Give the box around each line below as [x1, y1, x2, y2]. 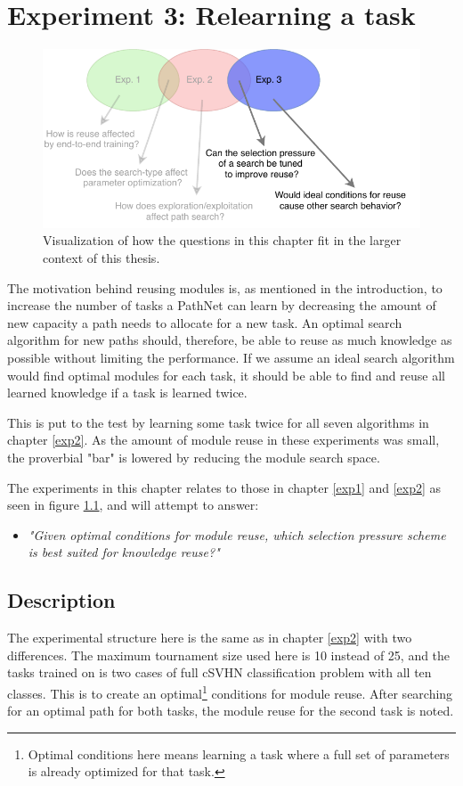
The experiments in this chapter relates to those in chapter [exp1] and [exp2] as [7, 478, 442, 496]
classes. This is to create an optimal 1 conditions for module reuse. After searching [7, 681, 453, 702]
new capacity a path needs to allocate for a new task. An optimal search [7, 313, 402, 332]
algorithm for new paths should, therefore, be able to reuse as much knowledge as [7, 331, 452, 349]
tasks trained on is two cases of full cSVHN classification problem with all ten [7, 663, 432, 682]
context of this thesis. [43, 248, 160, 266]
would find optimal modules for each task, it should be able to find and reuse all [7, 365, 445, 384]
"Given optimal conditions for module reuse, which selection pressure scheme [28, 525, 446, 544]
